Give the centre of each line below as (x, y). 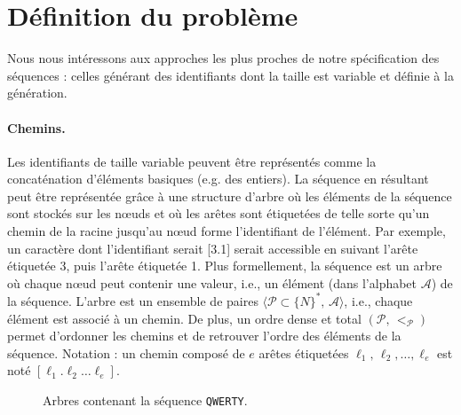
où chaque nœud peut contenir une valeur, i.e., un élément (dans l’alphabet (212, 282)
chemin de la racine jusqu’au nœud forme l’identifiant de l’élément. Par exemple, (227, 231)
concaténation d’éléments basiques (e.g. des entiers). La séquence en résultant (218, 179)
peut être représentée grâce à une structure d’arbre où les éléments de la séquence (230, 196)
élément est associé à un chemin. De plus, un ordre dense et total (184, 318)
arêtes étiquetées (304, 352)
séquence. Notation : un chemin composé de (126, 352)
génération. (37, 93)
